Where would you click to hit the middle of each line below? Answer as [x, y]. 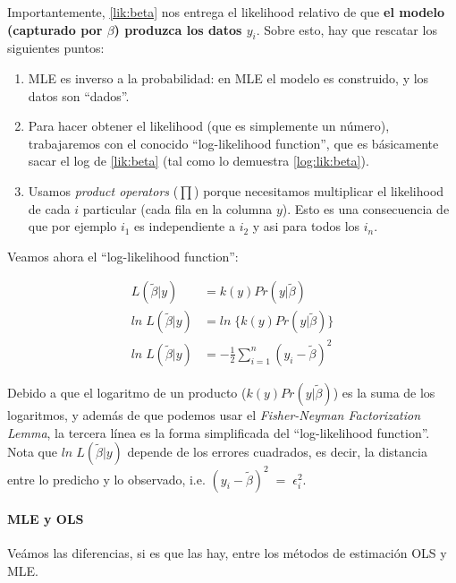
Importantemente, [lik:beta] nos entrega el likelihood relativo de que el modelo [226, 12]
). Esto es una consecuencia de [366, 208]
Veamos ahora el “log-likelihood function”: [123, 256]
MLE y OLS [46, 519]
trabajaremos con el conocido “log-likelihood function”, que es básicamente [233, 143]
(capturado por [55, 29]
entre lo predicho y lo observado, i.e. [106, 479]
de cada [49, 208]
